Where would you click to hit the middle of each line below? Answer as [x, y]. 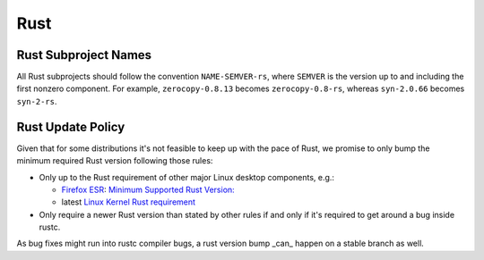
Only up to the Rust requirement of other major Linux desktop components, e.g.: [187, 177]
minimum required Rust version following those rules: [115, 161]
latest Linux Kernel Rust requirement [129, 202]
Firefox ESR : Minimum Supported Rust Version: [148, 189]
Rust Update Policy [71, 126]
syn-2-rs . [37, 101]
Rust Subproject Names [84, 55]
